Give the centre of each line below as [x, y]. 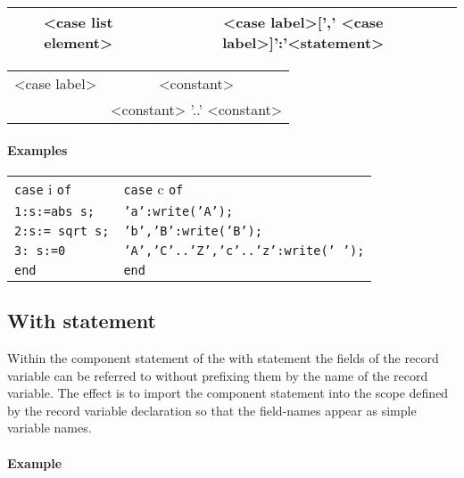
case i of [43, 188]
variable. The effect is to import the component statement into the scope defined [228, 393]
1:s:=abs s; [55, 211]
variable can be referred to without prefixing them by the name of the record [218, 375]
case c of [153, 188]
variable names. [50, 428]
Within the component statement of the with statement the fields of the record [223, 358]
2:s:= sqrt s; [62, 231]
